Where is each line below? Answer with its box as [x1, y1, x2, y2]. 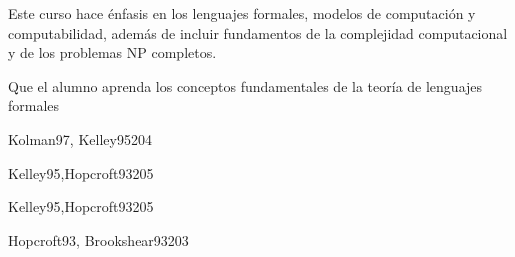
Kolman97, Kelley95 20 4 [8, 128, 152, 149]
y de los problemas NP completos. [8, 42, 217, 63]
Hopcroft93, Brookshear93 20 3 [8, 229, 189, 250]
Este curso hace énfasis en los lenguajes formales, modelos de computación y [8, 3, 476, 23]
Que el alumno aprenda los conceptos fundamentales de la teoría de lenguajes [8, 75, 483, 96]
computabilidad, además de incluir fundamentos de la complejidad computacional [8, 22, 508, 43]
